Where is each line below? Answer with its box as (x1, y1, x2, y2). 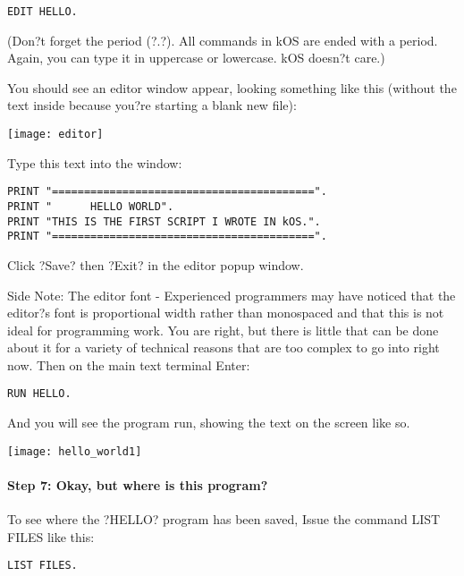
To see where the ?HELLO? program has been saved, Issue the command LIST (7, 510, 441, 529)
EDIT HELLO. (7, 5, 78, 18)
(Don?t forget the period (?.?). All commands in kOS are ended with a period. (7, 30, 438, 49)
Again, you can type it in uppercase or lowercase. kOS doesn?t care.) (7, 48, 385, 67)
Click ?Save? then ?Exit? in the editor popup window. (7, 255, 304, 274)
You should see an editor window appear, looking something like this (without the (7, 78, 457, 97)
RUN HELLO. (7, 387, 72, 401)
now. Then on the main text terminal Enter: (7, 355, 250, 374)
